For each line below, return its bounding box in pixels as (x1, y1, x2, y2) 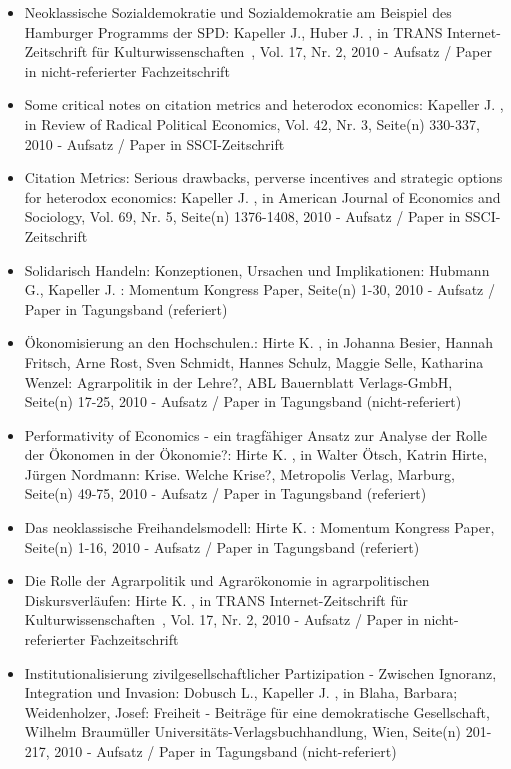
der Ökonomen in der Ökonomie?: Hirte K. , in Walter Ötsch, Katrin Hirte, (24, 444, 488, 465)
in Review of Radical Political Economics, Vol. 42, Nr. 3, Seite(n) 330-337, (24, 113, 480, 134)
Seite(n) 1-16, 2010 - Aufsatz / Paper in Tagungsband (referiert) (24, 536, 420, 557)
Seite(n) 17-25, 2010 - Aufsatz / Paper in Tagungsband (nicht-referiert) (24, 391, 462, 412)
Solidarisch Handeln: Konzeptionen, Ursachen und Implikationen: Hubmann (24, 259, 490, 280)
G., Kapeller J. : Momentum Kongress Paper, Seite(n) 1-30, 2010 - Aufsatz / (24, 279, 495, 300)
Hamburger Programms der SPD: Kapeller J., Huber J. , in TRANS (24, 21, 443, 42)
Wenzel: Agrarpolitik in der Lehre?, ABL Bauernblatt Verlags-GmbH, (24, 371, 453, 392)
